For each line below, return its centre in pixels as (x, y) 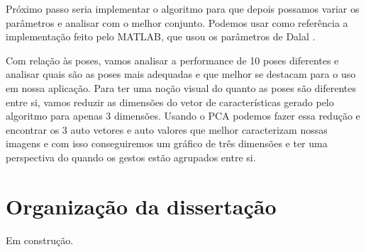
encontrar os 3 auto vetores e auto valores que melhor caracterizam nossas (167, 129)
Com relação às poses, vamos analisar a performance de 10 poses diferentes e (172, 60)
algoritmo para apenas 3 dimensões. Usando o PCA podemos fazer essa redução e (183, 116)
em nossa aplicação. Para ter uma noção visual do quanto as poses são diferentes (181, 87)
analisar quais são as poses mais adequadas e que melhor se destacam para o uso (181, 74)
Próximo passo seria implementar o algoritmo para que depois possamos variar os (183, 8)
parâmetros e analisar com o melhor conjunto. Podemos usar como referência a (177, 22)
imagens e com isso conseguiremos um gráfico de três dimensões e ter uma (167, 143)
